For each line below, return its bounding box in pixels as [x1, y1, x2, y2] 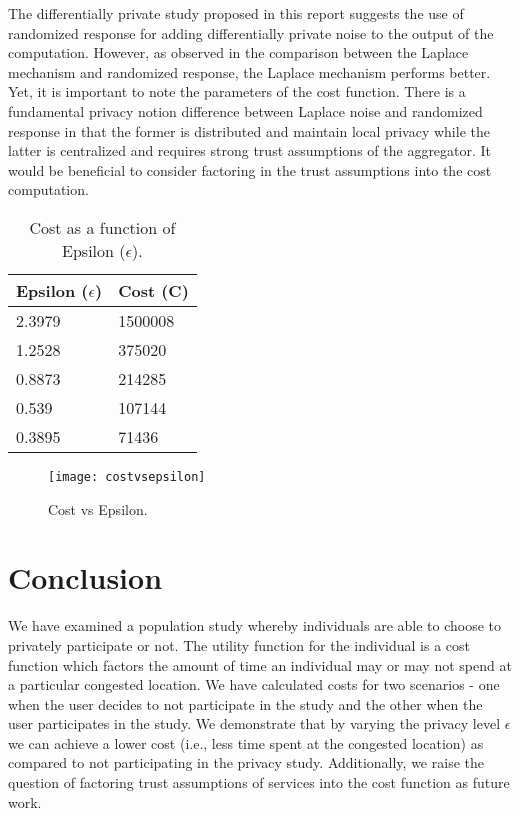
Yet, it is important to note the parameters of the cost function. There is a [8, 81, 466, 102]
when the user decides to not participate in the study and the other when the [8, 693, 483, 714]
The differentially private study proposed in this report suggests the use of [8, 3, 464, 23]
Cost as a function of [29, 215, 176, 239]
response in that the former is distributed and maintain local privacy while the [8, 120, 490, 141]
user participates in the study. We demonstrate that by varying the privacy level [8, 713, 501, 734]
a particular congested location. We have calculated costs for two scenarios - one [8, 674, 500, 695]
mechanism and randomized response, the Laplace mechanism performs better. [8, 61, 491, 82]
